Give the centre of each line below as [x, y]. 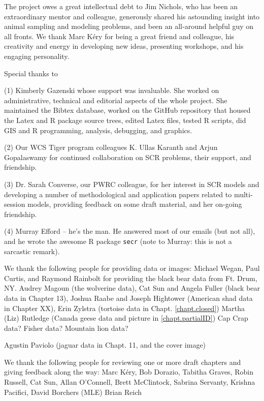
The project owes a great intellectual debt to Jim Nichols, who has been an [121, 6]
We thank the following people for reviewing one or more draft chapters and [123, 362]
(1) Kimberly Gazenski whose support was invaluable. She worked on [112, 90]
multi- [243, 194]
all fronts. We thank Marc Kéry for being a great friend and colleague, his [119, 36]
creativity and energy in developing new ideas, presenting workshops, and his [124, 46]
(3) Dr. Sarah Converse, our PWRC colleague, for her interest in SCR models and [132, 184]
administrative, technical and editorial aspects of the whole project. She [116, 100]
